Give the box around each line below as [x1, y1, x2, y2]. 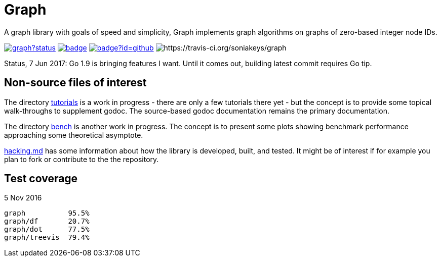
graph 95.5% [4, 209, 90, 218]
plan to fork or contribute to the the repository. [4, 154, 159, 164]
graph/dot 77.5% [4, 225, 90, 234]
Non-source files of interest [4, 76, 147, 89]
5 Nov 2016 [4, 193, 42, 202]
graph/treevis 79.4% [4, 233, 90, 242]
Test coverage [4, 172, 78, 185]
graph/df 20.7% [4, 217, 90, 226]
